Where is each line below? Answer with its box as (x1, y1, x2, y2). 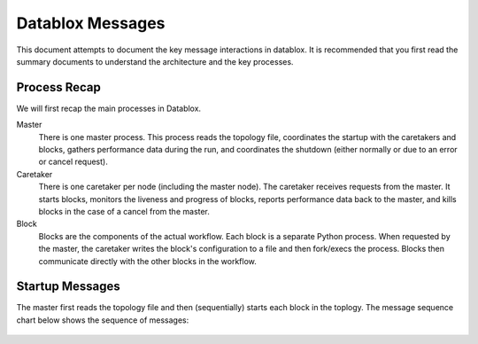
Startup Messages (16, 279, 121, 294)
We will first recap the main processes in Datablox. (16, 103, 202, 113)
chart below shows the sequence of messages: (16, 315, 189, 325)
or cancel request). (38, 156, 108, 168)
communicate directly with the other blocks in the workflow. (38, 255, 257, 266)
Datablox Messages (16, 13, 166, 33)
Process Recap (16, 80, 101, 95)
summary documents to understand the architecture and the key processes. (16, 56, 294, 66)
